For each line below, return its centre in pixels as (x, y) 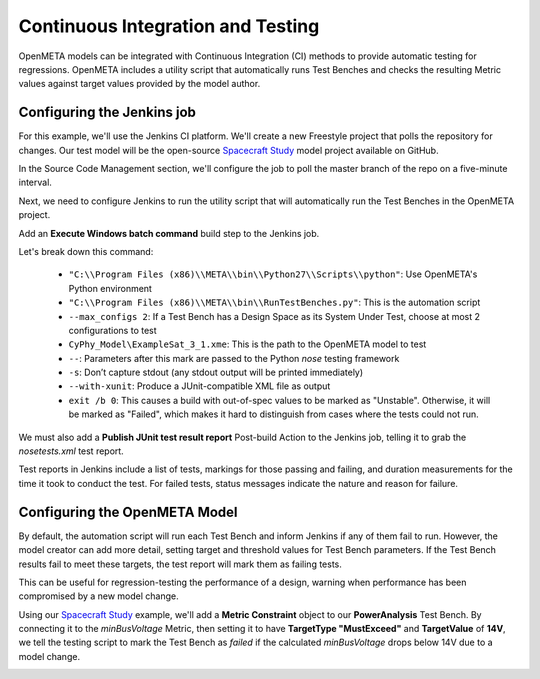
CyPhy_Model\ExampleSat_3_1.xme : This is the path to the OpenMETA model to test (247, 344)
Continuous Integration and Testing (169, 26)
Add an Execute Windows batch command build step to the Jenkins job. (169, 233)
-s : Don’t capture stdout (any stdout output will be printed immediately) (216, 372)
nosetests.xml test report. (71, 451)
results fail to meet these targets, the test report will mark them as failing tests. (180, 564)
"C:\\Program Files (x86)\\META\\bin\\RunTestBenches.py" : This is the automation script (274, 302)
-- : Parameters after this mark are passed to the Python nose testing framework (234, 358)
